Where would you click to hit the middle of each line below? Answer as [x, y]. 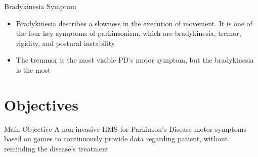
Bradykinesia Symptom [40, 6]
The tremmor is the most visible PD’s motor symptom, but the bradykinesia [135, 60]
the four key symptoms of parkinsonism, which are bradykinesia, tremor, [128, 33]
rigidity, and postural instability [66, 43]
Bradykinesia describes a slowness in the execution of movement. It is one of [134, 23]
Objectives [41, 104]
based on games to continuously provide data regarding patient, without [116, 139]
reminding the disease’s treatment [56, 148]
